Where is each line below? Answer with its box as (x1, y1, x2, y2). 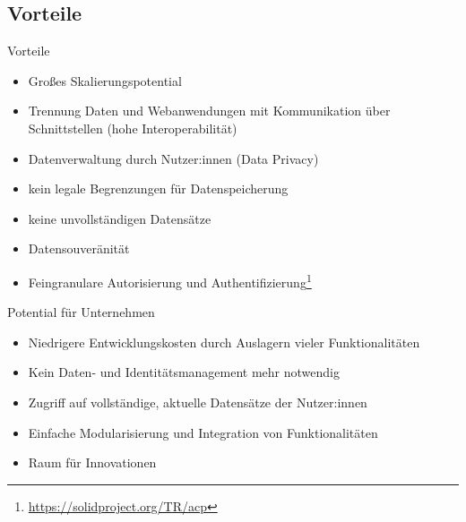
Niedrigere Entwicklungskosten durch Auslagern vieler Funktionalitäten (28, 332, 420, 351)
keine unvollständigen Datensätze (28, 209, 211, 227)
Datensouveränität (28, 239, 130, 258)
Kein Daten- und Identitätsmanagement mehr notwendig (28, 363, 340, 381)
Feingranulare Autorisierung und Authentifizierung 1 (28, 270, 312, 291)
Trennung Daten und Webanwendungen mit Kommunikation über (28, 101, 391, 120)
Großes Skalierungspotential (28, 71, 182, 90)
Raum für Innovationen (28, 453, 157, 472)
